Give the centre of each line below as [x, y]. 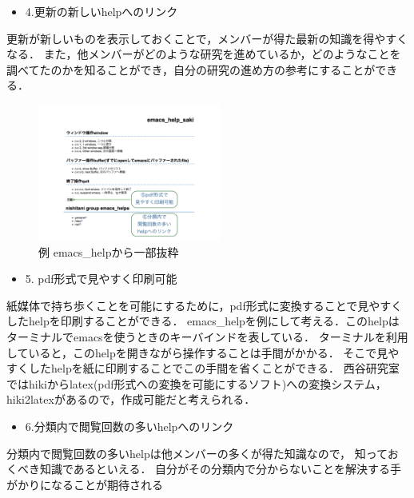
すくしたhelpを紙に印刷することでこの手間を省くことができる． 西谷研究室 [203, 368]
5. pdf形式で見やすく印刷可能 [101, 279]
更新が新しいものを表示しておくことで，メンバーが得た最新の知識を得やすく [207, 38]
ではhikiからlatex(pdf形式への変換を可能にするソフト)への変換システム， [197, 383]
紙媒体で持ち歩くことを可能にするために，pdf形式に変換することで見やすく [205, 305]
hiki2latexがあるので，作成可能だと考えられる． [131, 399]
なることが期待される [107, 484]
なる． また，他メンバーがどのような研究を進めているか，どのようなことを [204, 54]
